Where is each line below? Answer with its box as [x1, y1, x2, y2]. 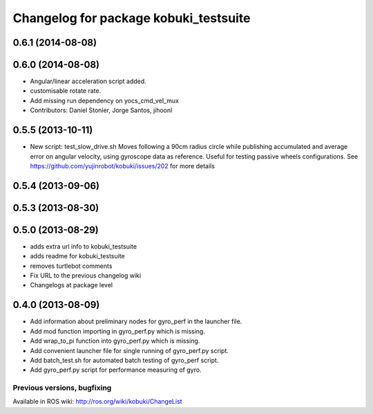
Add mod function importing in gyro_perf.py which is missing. [30, 327, 205, 335]
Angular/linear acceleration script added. [30, 77, 146, 86]
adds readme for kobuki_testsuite [30, 252, 126, 260]
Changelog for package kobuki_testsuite [12, 10, 251, 26]
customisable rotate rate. [30, 87, 102, 95]
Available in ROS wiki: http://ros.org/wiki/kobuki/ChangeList [12, 397, 182, 406]
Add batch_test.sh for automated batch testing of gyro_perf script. [30, 356, 219, 364]
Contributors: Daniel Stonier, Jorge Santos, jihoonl [30, 106, 173, 114]
